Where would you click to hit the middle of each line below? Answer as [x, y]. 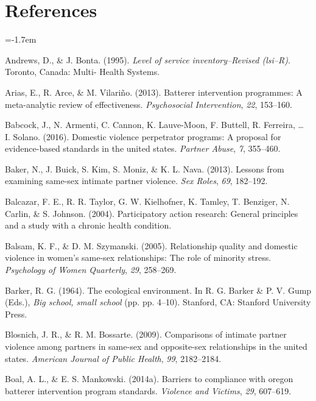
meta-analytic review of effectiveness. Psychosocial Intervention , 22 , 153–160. [149, 104]
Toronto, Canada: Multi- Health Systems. [83, 72]
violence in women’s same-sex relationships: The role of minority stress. [138, 257]
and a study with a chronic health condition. [88, 225]
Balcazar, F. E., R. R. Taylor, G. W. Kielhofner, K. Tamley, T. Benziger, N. [147, 201]
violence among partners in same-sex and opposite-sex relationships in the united [156, 346]
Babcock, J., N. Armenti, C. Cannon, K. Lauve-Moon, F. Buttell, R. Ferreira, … [154, 125]
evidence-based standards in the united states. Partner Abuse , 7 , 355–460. [143, 148]
